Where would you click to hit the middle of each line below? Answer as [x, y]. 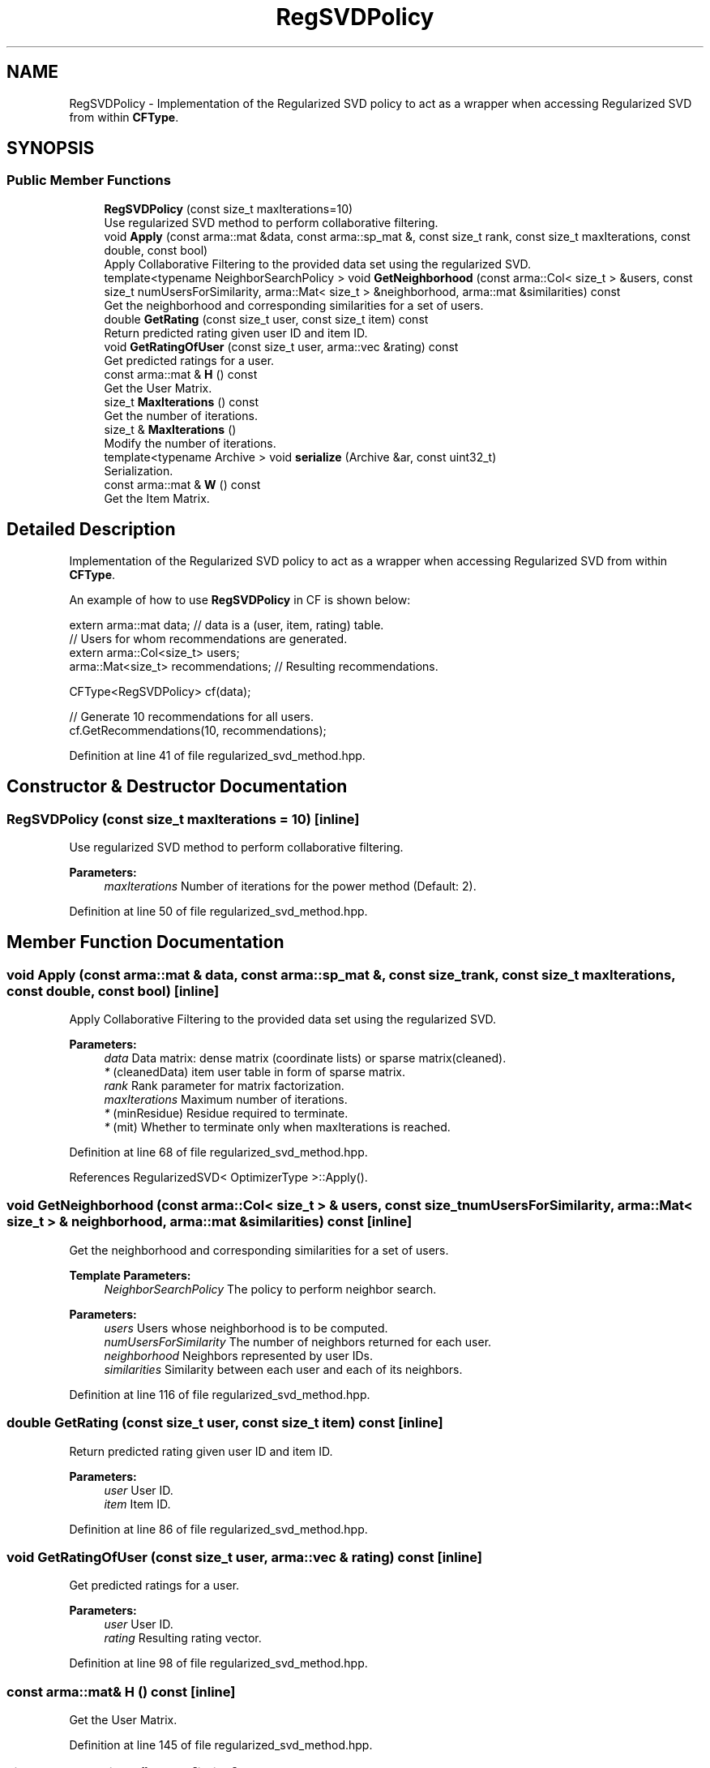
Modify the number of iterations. [190, 443]
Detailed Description [91, 530]
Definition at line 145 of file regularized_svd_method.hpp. [221, 1745]
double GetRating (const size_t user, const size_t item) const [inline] [225, 1423]
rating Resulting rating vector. [183, 1638]
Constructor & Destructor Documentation [177, 787]
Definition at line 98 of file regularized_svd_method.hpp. [218, 1663]
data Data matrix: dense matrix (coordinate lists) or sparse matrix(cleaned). [305, 1058]
